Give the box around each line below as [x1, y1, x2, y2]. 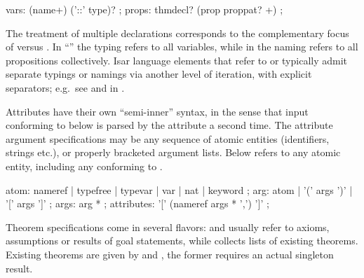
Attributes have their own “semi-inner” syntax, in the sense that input [6, 104, 309, 118]
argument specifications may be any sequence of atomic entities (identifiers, [6, 131, 330, 146]
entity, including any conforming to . [6, 158, 163, 173]
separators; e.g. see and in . [6, 80, 125, 95]
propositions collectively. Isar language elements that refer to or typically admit [6, 53, 348, 67]
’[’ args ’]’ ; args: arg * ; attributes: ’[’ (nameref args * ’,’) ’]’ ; [6, 196, 269, 211]
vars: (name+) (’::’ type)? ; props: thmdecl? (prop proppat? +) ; [6, 2, 283, 16]
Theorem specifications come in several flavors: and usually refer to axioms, [6, 219, 330, 234]
